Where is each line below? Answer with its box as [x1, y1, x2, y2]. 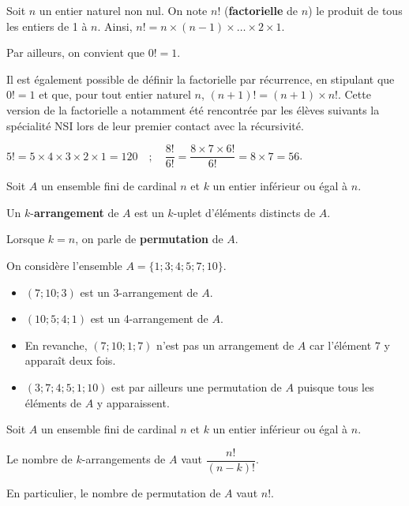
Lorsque [6, 231, 45, 247]
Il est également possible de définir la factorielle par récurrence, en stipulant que [6, 70, 395, 87]
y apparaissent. [96, 394, 170, 410]
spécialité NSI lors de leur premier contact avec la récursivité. [6, 117, 304, 133]
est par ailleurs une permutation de [111, 378, 282, 395]
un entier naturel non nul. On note [39, 2, 208, 18]
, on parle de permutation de [75, 231, 223, 247]
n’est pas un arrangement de [156, 336, 295, 353]
